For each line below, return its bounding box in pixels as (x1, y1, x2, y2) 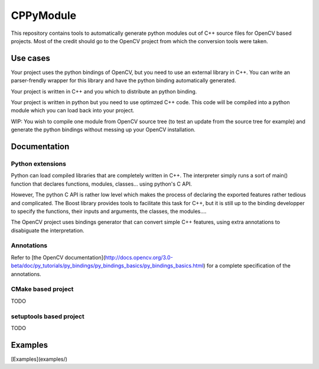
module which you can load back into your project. (11, 107, 135, 114)
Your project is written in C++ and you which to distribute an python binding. (11, 88, 197, 95)
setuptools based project (11, 312, 85, 321)
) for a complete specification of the (203, 262, 291, 269)
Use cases (11, 53, 50, 63)
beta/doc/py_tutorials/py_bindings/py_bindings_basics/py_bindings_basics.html (11, 262, 204, 269)
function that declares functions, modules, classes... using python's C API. (11, 180, 192, 187)
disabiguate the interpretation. (11, 226, 85, 234)
